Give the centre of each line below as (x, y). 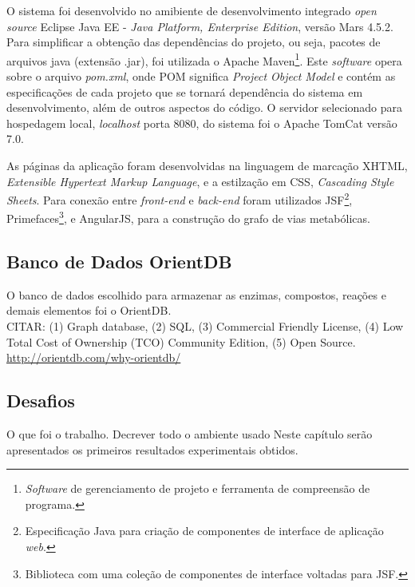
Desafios (41, 401)
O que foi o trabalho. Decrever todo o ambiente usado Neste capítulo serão (190, 434)
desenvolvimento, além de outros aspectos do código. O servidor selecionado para (205, 107)
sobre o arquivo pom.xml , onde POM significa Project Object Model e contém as (201, 76)
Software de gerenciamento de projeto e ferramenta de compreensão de (198, 488)
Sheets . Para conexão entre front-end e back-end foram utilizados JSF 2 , (180, 198)
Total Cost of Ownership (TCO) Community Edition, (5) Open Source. (181, 341)
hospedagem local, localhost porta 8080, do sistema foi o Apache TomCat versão (202, 123)
